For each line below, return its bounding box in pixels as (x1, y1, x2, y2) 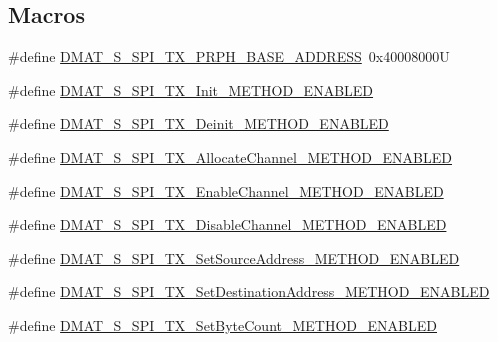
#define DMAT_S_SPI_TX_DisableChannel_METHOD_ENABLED (8, 214, 447, 235)
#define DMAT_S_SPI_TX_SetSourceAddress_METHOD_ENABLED (8, 247, 460, 268)
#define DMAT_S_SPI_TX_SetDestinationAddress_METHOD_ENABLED (8, 281, 490, 302)
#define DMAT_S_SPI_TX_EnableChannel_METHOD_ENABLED (8, 180, 444, 201)
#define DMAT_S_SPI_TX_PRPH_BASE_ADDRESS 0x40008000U (8, 46, 450, 67)
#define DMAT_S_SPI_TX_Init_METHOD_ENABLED (8, 79, 374, 100)
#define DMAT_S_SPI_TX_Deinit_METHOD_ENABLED (8, 113, 389, 134)
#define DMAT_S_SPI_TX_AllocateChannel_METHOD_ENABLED (8, 146, 452, 167)
